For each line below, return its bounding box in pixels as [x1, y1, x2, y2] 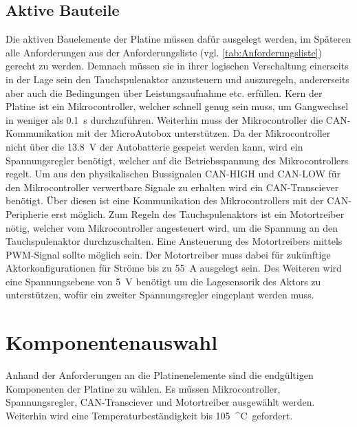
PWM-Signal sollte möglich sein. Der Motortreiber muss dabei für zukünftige [6, 247, 331, 261]
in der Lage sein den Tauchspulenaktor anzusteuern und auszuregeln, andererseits [6, 72, 349, 86]
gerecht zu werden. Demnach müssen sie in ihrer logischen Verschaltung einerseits [6, 58, 349, 73]
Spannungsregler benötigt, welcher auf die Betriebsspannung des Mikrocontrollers [6, 153, 349, 167]
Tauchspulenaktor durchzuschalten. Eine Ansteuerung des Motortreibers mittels [6, 234, 343, 248]
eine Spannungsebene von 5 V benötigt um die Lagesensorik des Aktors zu [6, 274, 321, 288]
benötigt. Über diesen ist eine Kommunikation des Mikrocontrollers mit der [6, 193, 324, 208]
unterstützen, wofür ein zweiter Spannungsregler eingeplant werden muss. [6, 287, 314, 302]
